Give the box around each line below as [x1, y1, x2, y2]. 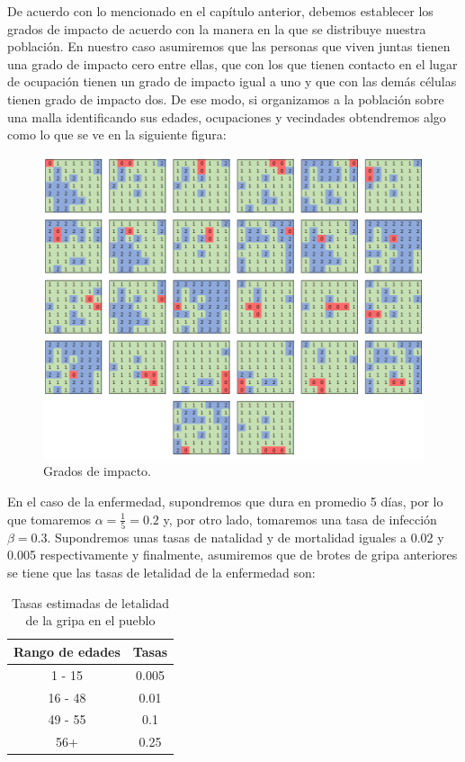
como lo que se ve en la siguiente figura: [7, 125, 227, 144]
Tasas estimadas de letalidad [12, 593, 169, 612]
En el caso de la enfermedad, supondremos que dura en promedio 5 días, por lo [7, 491, 443, 510]
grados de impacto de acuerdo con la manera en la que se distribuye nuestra [7, 19, 426, 38]
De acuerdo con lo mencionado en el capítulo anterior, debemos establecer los [7, 2, 434, 20]
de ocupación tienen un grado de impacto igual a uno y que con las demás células [7, 72, 457, 91]
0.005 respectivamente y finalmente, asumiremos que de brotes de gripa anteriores [7, 545, 458, 564]
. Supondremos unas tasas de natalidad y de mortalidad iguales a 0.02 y [47, 527, 444, 546]
